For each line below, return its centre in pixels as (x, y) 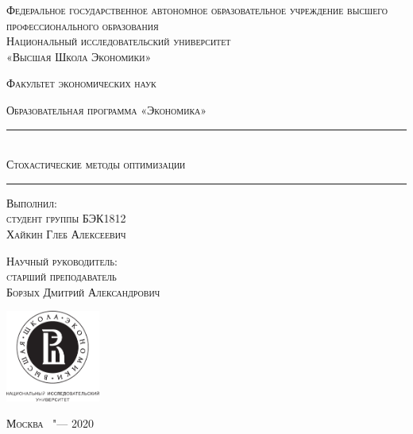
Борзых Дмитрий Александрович (83, 291)
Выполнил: (32, 202)
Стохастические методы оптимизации (96, 164)
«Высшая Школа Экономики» (79, 56)
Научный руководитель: (62, 260)
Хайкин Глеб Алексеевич (66, 233)
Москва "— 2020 (50, 423)
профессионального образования (83, 25)
